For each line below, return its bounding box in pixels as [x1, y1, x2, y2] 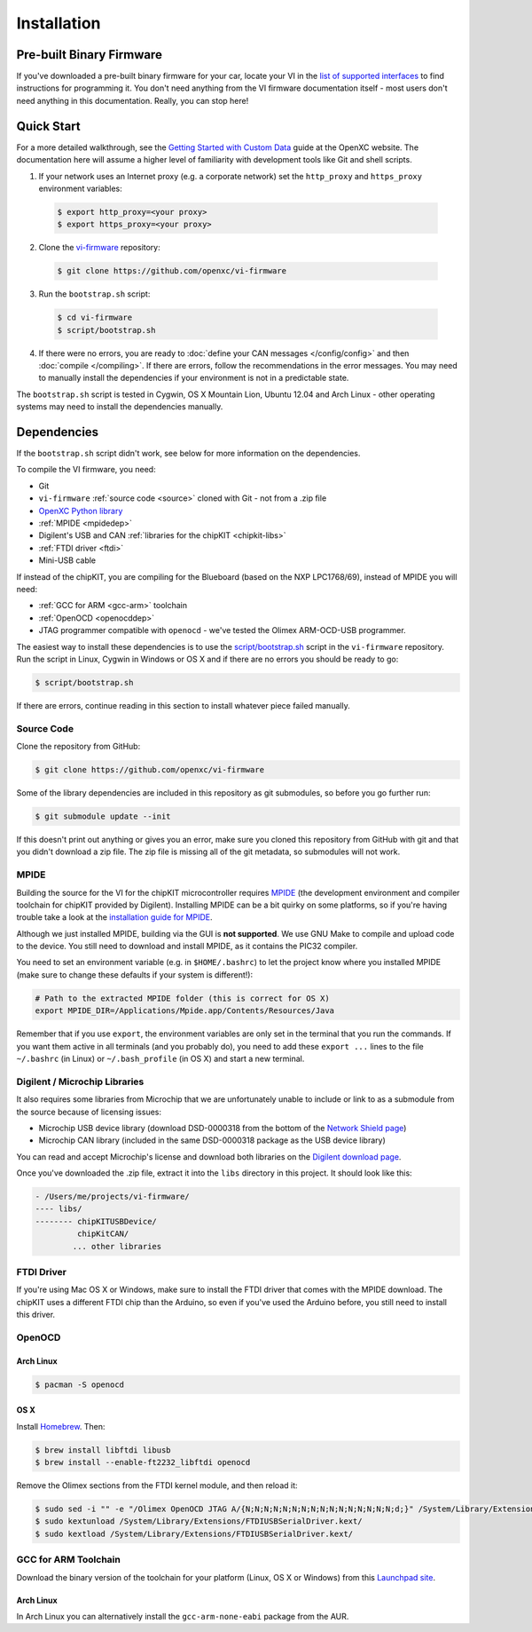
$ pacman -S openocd [35, 1379, 124, 1390]
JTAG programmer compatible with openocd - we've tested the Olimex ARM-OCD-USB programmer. [38, 625, 407, 636]
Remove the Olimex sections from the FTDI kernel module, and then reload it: [16, 1480, 298, 1491]
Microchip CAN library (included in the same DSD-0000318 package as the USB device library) [38, 1135, 386, 1145]
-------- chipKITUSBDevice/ [35, 1216, 157, 1226]
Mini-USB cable [38, 555, 97, 566]
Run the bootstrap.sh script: [38, 289, 151, 299]
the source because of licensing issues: [16, 1106, 161, 1117]
